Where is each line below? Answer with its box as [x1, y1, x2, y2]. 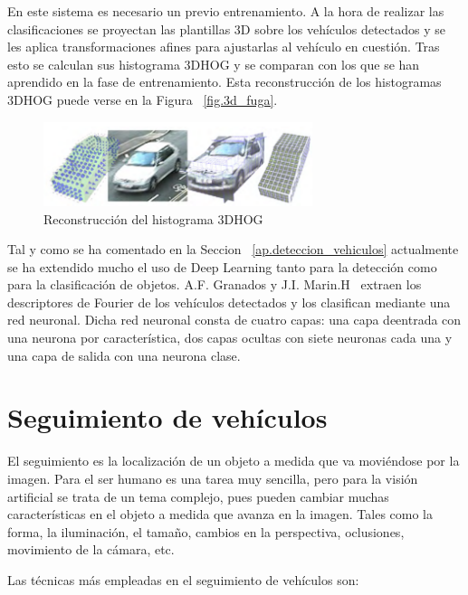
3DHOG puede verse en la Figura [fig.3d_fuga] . [7, 90, 278, 109]
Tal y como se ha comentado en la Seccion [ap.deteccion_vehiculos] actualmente [7, 240, 459, 259]
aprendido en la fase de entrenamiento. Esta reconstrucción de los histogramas [7, 72, 442, 91]
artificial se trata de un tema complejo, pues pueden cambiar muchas [7, 486, 389, 505]
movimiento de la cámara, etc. [7, 540, 175, 559]
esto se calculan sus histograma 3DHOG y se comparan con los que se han [7, 54, 420, 73]
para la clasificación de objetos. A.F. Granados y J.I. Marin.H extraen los [7, 275, 422, 294]
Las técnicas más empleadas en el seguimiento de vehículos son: [7, 570, 359, 589]
